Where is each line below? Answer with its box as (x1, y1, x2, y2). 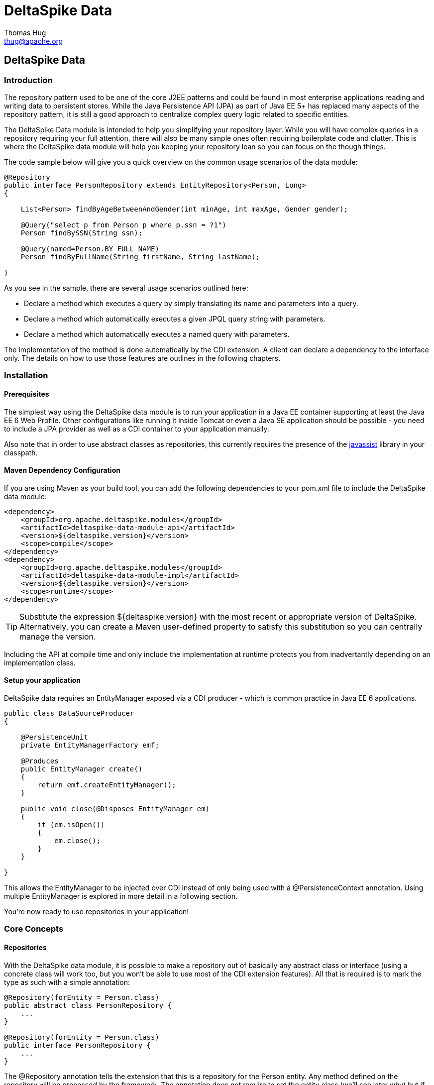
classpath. (4, 448, 38, 457)
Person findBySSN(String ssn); (20, 228, 143, 237)
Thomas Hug (4, 28, 46, 37)
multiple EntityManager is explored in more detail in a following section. (4, 892, 238, 900)
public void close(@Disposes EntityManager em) (20, 805, 210, 813)
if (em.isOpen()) (37, 821, 105, 829)
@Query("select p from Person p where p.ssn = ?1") (20, 220, 226, 229)
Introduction (4, 75, 53, 85)
